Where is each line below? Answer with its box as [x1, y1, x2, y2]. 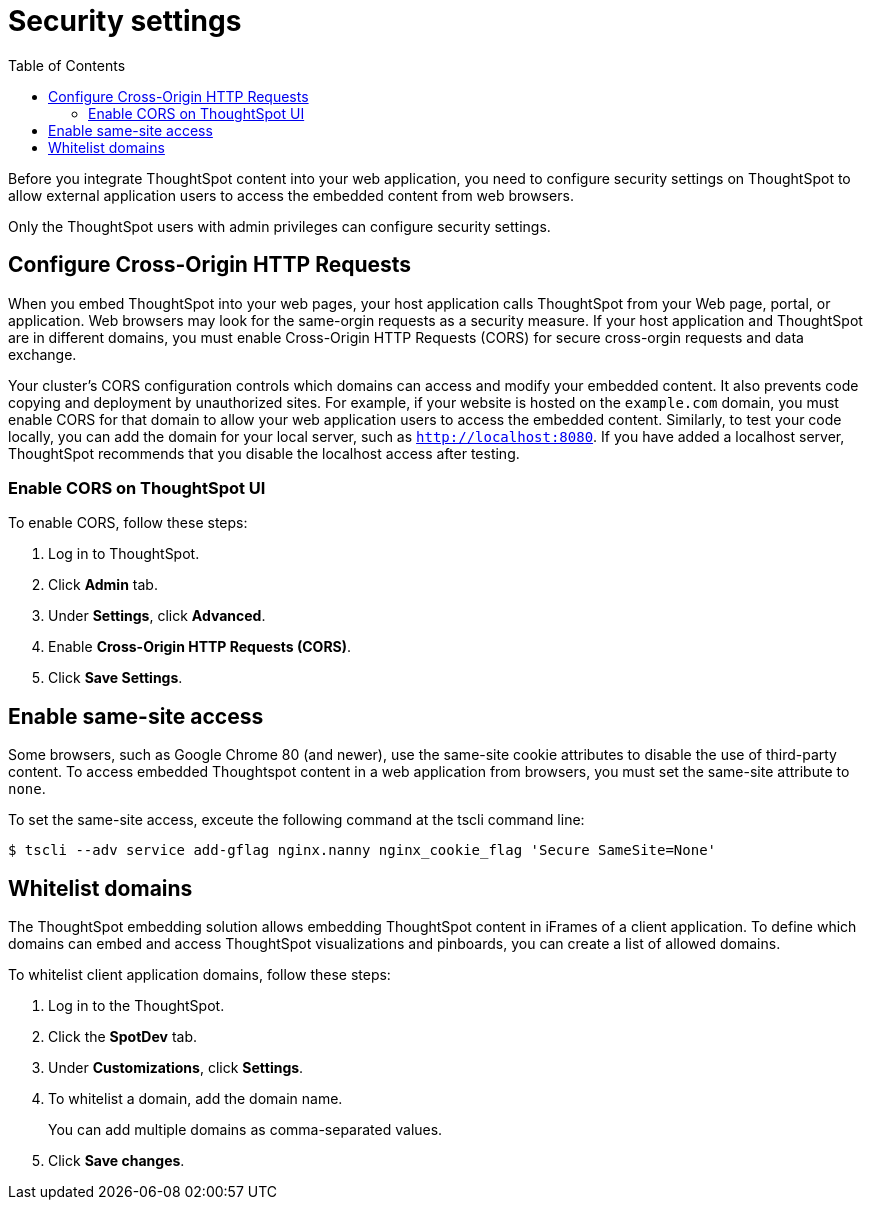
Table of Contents [8, 56, 126, 74]
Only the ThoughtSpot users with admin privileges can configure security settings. [8, 217, 551, 235]
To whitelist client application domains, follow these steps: [8, 966, 391, 984]
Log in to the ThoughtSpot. [48, 997, 225, 1015]
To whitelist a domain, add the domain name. [48, 1090, 343, 1108]
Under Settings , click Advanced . [48, 607, 266, 625]
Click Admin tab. [48, 576, 158, 594]
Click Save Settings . [48, 669, 183, 687]
